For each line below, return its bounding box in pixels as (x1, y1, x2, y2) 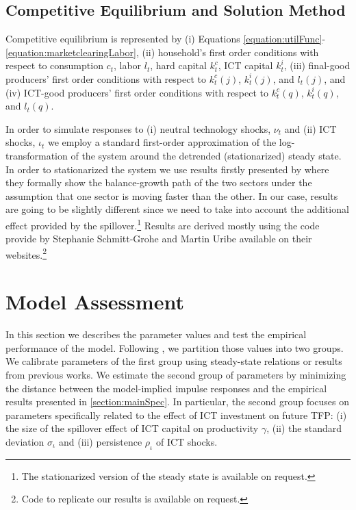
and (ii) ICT (284, 121, 337, 136)
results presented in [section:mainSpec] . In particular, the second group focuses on (5, 394, 350, 409)
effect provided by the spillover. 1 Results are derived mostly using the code (5, 216, 320, 232)
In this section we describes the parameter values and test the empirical (5, 327, 307, 342)
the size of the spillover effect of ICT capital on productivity (5, 421, 259, 435)
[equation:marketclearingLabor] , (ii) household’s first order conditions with (5, 44, 319, 59)
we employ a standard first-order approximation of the (47, 135, 277, 149)
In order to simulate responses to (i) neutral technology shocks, (5, 121, 271, 136)
